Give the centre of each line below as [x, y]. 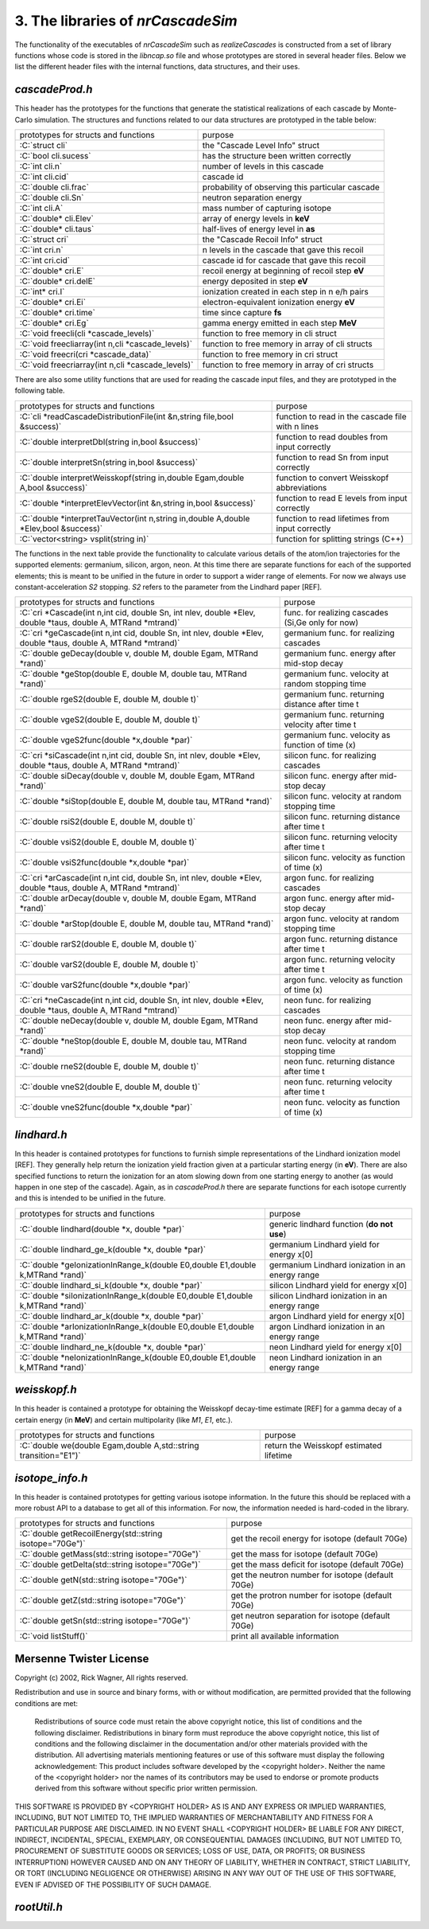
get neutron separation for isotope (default [311, 1616]
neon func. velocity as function [342, 1103]
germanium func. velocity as [337, 735]
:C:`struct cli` [43, 146]
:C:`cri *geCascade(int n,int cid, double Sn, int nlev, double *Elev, [142, 633]
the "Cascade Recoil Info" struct [263, 240]
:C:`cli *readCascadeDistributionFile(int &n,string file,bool [127, 416]
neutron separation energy [252, 197]
